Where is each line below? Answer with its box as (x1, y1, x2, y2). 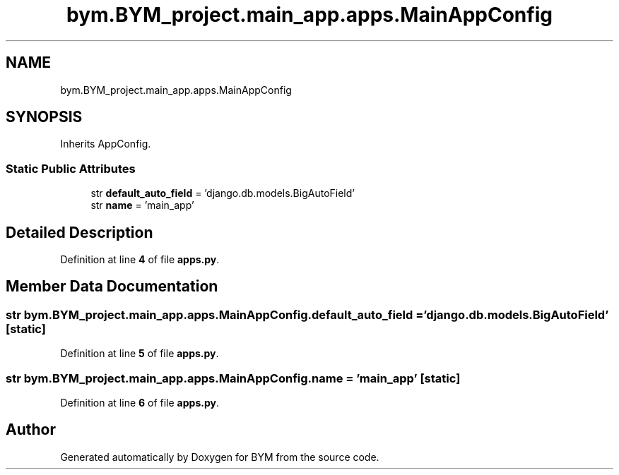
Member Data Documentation (6, 277, 218, 296)
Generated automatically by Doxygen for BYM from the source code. (60, 450, 379, 463)
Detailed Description (6, 223, 153, 241)
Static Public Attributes (6, 161, 136, 176)
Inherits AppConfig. (60, 138, 151, 150)
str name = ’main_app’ (90, 199, 194, 212)
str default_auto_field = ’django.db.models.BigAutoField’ (90, 187, 355, 200)
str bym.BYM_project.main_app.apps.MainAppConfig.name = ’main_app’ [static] (6, 371, 461, 385)
